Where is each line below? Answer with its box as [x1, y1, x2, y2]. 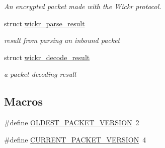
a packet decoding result [4, 69, 76, 79]
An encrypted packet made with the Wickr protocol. [4, 1, 161, 11]
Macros [4, 93, 43, 109]
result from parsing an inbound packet [4, 35, 120, 45]
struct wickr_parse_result [4, 18, 85, 28]
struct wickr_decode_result [4, 52, 90, 62]
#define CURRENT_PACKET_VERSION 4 [4, 134, 146, 144]
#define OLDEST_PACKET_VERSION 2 [4, 117, 139, 128]
